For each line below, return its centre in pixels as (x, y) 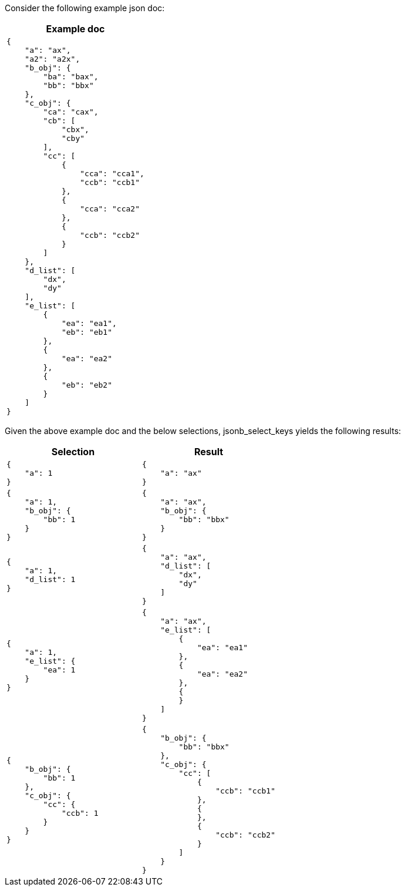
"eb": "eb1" (87, 332)
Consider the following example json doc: (85, 8)
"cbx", (75, 130)
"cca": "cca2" (110, 209)
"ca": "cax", (71, 112)
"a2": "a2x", (53, 59)
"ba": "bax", (71, 77)
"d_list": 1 (50, 579)
